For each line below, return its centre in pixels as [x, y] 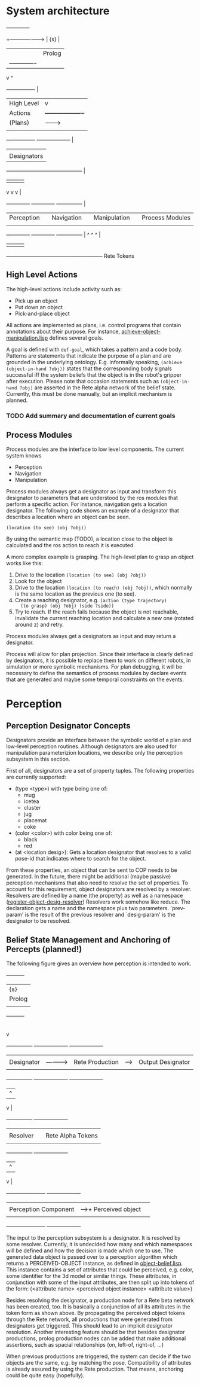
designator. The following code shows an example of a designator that [93, 511]
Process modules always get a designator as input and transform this [91, 492]
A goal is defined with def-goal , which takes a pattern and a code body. [95, 349]
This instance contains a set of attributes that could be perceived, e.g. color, [100, 1270]
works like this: [25, 563]
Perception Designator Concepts [68, 726]
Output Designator [164, 1062]
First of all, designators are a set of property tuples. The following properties [100, 771]
